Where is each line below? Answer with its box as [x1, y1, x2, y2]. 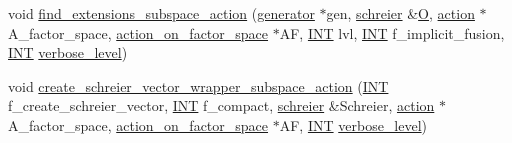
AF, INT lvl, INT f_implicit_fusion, [279, 22, 505, 43]
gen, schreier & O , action [326, 3, 475, 23]
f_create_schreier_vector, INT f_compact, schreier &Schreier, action [8, 95, 435, 116]
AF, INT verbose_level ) [279, 114, 428, 135]
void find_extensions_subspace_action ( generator [8, 3, 315, 23]
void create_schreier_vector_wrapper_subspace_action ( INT [8, 75, 389, 96]
